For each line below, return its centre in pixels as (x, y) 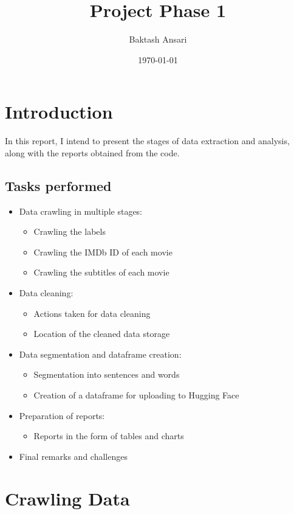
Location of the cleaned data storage (102, 334)
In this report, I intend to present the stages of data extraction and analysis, (147, 141)
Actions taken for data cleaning (92, 313)
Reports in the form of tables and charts (109, 436)
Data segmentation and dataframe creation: (100, 354)
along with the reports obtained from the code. (92, 152)
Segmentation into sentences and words (107, 374)
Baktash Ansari (158, 39)
